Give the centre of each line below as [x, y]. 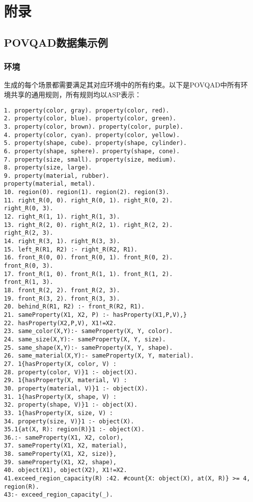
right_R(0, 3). [29, 209]
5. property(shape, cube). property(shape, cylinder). [96, 143]
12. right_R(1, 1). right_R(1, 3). [62, 217]
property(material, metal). [50, 184]
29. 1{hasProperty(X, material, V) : [66, 380]
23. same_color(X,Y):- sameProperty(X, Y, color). [88, 331]
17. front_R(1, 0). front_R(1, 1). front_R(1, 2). [88, 274]
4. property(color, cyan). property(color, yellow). [92, 135]
